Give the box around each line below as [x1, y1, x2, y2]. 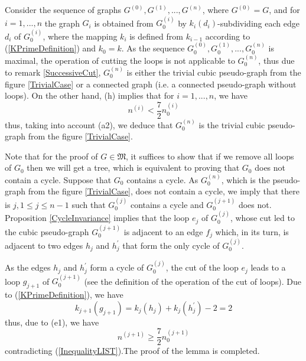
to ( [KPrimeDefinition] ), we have [5, 288, 123, 301]
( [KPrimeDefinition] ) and [5, 42, 96, 54]
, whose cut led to [230, 212, 295, 224]
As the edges [5, 261, 51, 274]
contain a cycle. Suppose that [5, 173, 112, 186]
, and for [269, 4, 300, 15]
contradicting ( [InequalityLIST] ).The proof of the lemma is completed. [5, 344, 260, 357]
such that [71, 198, 106, 210]
